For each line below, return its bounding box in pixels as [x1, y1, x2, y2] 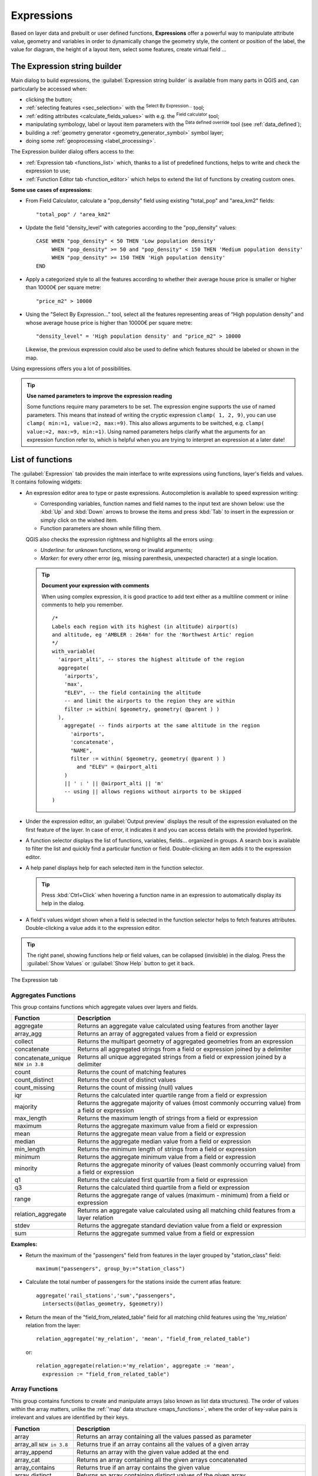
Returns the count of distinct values [77, 1076, 176, 1084]
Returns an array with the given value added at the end [77, 1448, 229, 1456]
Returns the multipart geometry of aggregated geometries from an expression [77, 1037, 294, 1046]
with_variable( [52, 648, 96, 655]
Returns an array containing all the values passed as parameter [77, 1432, 252, 1441]
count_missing [14, 1083, 55, 1092]
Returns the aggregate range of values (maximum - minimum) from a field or [77, 1191, 290, 1200]
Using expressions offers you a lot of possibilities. [11, 365, 132, 372]
